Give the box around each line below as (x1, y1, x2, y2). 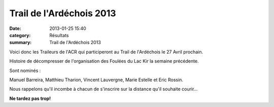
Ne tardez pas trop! (9, 95, 51, 101)
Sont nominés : (9, 67, 41, 74)
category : (9, 32, 31, 38)
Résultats (49, 32, 69, 38)
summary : (9, 40, 32, 46)
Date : (9, 25, 21, 31)
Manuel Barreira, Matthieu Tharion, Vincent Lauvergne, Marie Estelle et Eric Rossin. (9, 77, 184, 83)
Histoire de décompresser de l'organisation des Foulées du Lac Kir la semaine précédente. (9, 58, 199, 64)
